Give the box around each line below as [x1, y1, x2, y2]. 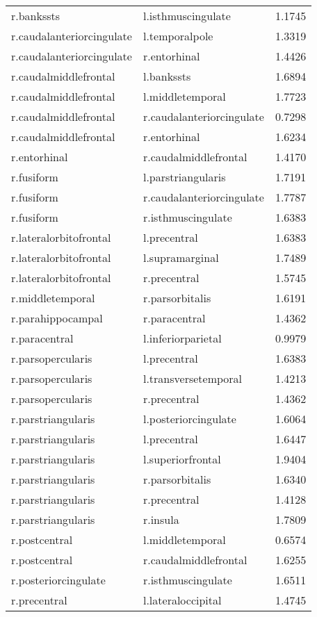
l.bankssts [143, 68, 191, 84]
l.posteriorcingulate [143, 411, 236, 427]
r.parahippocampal [11, 310, 103, 326]
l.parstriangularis [143, 169, 226, 185]
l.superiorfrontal [143, 451, 221, 467]
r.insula [143, 511, 179, 527]
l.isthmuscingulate [143, 8, 231, 24]
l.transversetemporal [143, 370, 243, 386]
